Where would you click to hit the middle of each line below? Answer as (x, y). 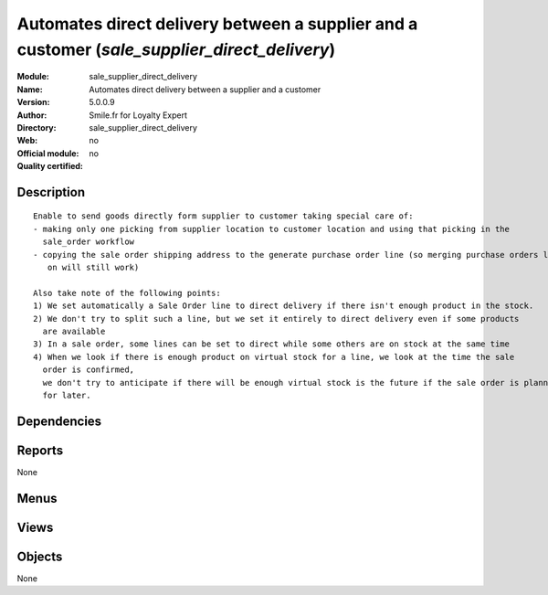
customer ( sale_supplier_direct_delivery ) (176, 49)
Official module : (48, 153)
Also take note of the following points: (127, 293)
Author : (32, 115)
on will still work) (93, 268)
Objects (40, 556)
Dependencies (59, 421)
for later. (67, 395)
